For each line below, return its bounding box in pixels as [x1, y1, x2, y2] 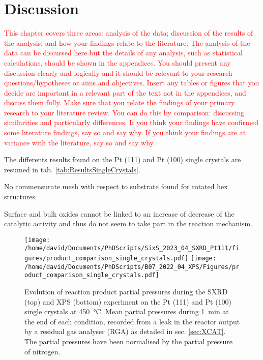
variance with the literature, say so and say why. [4, 137, 155, 147]
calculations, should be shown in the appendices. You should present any [4, 57, 231, 68]
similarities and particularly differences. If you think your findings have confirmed [4, 117, 258, 128]
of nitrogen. [24, 346, 61, 356]
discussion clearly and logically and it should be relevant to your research [4, 67, 232, 78]
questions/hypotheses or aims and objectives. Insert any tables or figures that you [4, 77, 259, 88]
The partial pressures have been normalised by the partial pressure [24, 336, 233, 347]
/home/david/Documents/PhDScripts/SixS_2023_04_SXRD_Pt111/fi [24, 245, 240, 252]
